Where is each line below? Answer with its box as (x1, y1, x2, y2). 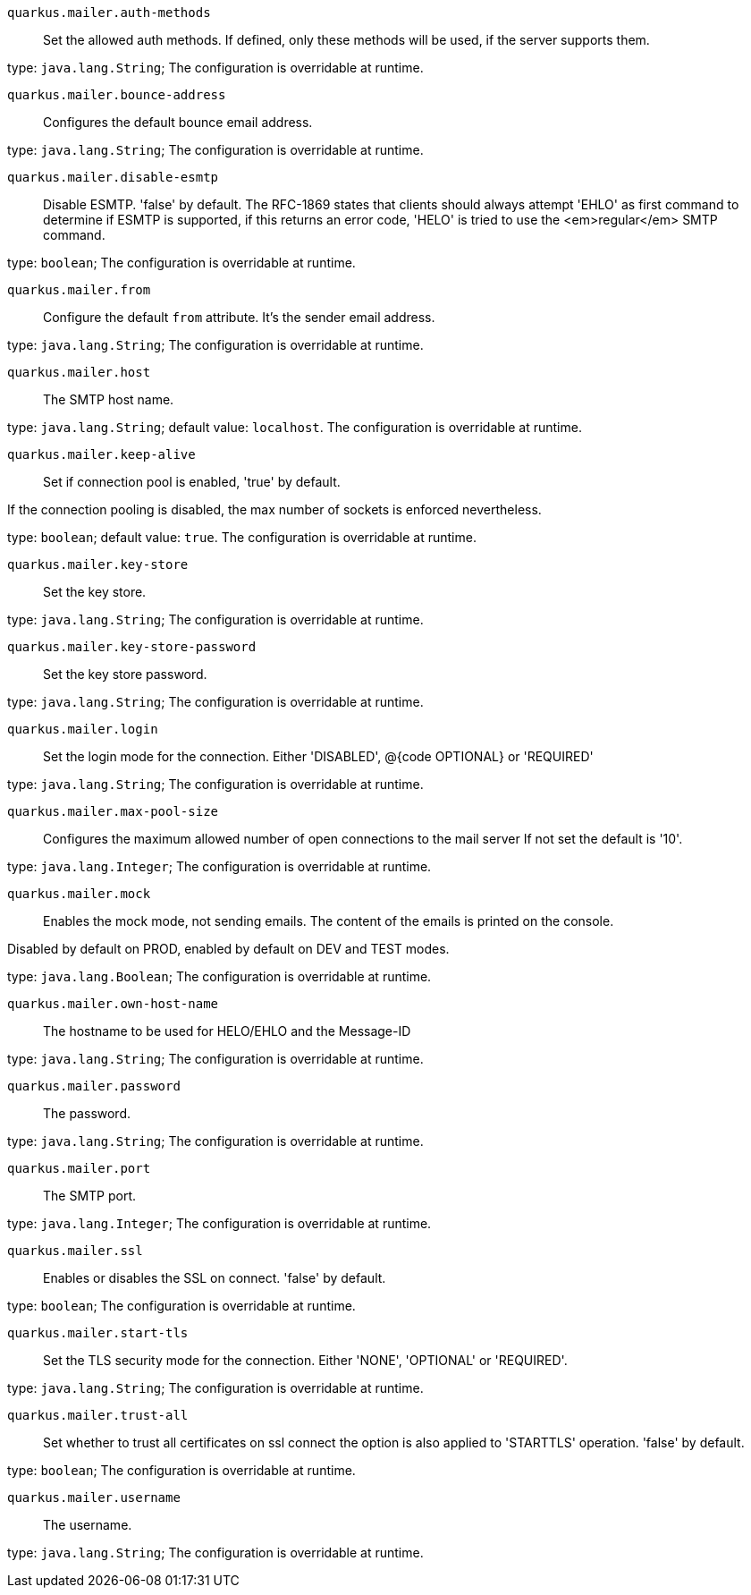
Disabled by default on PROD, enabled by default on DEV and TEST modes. (7, 941, 450, 956)
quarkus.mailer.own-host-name (7, 997, 219, 1011)
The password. (43, 1106, 131, 1121)
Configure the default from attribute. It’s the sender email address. (43, 310, 435, 325)
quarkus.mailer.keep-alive (7, 447, 196, 462)
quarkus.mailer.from (7, 283, 151, 297)
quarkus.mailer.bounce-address (7, 88, 226, 102)
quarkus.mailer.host (7, 365, 151, 379)
